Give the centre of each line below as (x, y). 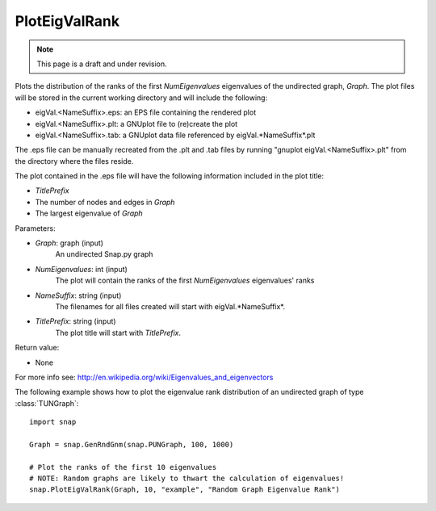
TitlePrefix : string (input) (75, 321)
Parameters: (35, 228)
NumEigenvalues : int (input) (82, 269)
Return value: (37, 348)
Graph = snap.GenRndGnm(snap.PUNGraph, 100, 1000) (132, 444)
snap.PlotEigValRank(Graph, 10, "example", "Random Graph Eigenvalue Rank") (185, 490)
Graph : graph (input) (69, 243)
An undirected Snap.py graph (104, 254)
